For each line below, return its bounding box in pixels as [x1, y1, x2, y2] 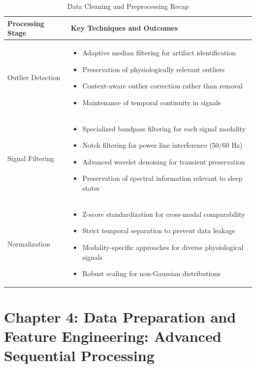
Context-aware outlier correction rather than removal [82, 81, 243, 91]
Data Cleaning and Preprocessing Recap [67, 1, 189, 11]
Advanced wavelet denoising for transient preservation [82, 156, 245, 166]
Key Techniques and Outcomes [70, 23, 178, 33]
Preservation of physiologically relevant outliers [82, 64, 225, 74]
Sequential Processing [4, 345, 155, 365]
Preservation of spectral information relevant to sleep [82, 173, 243, 183]
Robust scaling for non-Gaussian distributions [82, 268, 221, 279]
